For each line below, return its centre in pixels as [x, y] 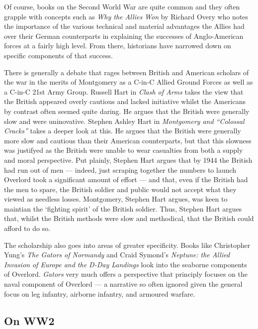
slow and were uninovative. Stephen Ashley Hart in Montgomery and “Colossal [124, 121]
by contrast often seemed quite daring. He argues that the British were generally [127, 111]
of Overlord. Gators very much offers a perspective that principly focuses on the [126, 274]
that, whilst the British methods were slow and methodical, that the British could [129, 218]
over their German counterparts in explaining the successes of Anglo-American [124, 36]
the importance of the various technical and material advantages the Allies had [124, 26]
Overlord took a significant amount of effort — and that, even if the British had [126, 179]
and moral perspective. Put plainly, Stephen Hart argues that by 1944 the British [128, 160]
